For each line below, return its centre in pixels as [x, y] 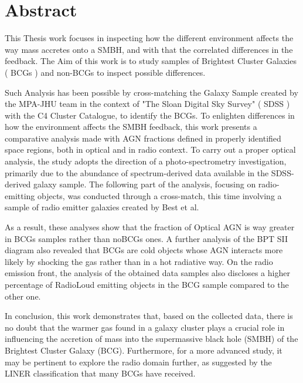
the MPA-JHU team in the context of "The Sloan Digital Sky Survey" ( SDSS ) [147, 104]
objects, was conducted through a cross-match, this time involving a [159, 195]
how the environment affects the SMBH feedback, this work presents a [131, 127]
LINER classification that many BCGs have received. [100, 373]
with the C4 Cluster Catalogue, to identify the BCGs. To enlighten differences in [150, 115]
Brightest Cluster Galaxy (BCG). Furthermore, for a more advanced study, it [144, 350]
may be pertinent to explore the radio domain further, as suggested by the [138, 362]
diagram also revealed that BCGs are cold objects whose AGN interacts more [144, 250]
